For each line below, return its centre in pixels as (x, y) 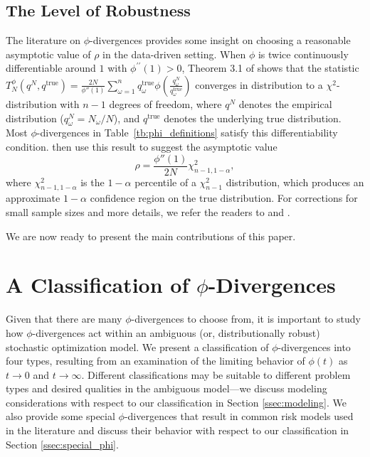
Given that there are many (64, 319)
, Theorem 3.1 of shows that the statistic (270, 68)
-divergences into (314, 346)
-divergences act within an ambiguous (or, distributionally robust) (176, 332)
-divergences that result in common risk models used (239, 416)
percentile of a (165, 182)
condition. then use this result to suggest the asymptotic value (142, 146)
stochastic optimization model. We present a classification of (137, 346)
